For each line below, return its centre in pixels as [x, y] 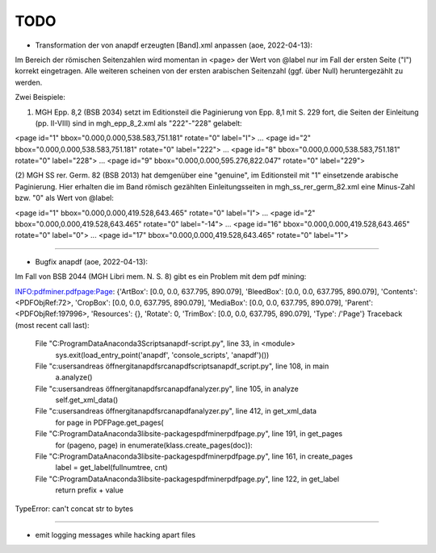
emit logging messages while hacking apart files [115, 535]
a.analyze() [74, 377]
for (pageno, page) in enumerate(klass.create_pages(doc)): [154, 445]
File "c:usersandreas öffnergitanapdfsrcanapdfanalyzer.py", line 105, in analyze [167, 389]
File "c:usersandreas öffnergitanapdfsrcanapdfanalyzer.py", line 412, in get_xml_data [176, 411]
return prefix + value [90, 490]
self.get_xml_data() [87, 400]
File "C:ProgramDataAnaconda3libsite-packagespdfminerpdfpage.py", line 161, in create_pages [194, 456]
